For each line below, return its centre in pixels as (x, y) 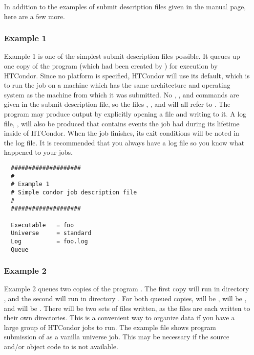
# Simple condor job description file (74, 192)
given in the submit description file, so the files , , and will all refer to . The (117, 104)
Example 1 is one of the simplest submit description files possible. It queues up (122, 56)
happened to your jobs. (38, 152)
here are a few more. (34, 16)
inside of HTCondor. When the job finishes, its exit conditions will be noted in (122, 133)
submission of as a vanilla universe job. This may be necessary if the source (117, 337)
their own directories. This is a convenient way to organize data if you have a (119, 318)
